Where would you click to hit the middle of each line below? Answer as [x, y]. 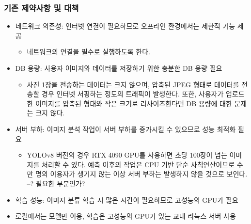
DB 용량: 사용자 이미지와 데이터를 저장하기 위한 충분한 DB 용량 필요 [119, 68]
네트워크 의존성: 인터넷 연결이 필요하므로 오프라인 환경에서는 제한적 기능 [125, 26]
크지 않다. [50, 113]
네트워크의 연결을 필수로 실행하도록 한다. [88, 52]
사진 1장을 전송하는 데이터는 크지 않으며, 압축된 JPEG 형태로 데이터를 [133, 84]
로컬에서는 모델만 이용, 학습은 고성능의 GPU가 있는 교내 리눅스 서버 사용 [125, 216]
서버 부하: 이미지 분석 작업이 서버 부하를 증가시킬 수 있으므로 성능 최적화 [125, 129]
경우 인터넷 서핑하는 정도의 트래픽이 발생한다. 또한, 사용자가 [133, 94]
